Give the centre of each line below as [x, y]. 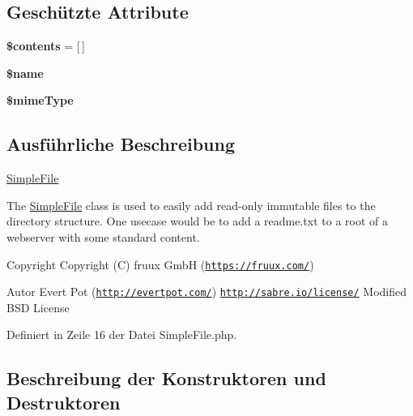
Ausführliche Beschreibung [121, 144]
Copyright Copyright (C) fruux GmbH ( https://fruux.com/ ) [160, 264]
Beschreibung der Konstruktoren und [166, 378]
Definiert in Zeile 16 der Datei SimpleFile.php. [122, 335]
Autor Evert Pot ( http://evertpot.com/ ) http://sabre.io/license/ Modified [207, 292]
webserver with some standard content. [103, 236]
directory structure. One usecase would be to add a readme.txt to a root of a [198, 221]
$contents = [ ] [46, 46]
